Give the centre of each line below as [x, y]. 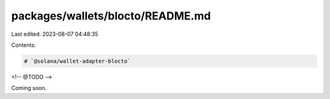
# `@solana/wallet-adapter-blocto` [77, 61]
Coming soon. [29, 88]
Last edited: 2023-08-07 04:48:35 [55, 34]
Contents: [24, 45]
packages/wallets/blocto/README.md [111, 16]
